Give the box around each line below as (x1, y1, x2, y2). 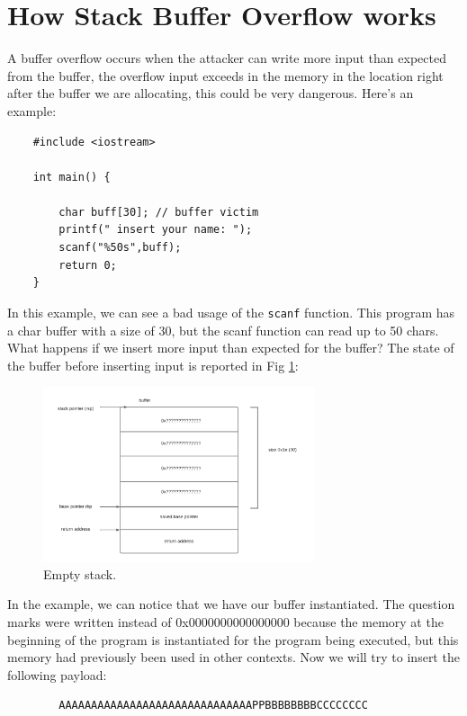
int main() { (32, 170, 111, 183)
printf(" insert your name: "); (58, 223, 253, 237)
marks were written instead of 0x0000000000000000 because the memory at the (7, 613, 444, 631)
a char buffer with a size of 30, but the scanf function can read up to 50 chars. (7, 320, 439, 339)
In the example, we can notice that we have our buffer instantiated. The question (7, 595, 455, 613)
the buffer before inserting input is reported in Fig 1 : (7, 355, 299, 374)
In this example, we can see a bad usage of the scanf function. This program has (7, 302, 455, 321)
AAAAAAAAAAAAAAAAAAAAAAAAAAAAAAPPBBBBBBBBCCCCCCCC (58, 699, 368, 712)
